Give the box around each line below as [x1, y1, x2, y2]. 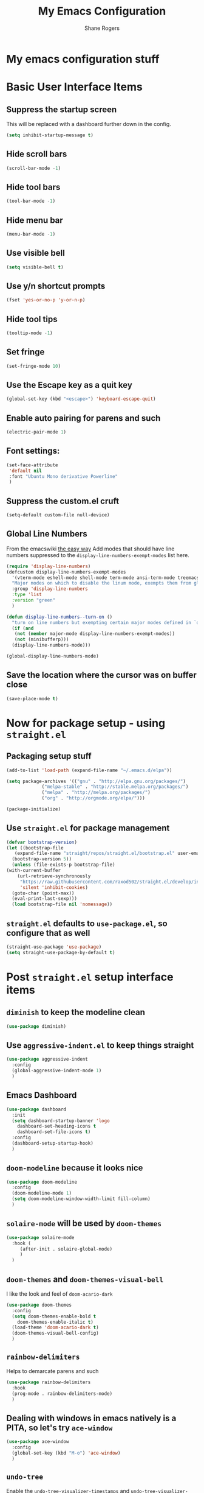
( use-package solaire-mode [6, 1234, 75, 1240]
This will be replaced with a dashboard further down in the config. [6, 120, 171, 127]
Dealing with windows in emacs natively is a [6, 1413, 177, 1423]
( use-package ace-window [6, 1439, 69, 1445]
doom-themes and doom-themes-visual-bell [6, 1274, 164, 1284]
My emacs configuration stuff [6, 52, 160, 66]
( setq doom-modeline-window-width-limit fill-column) [12, 1196, 151, 1202]
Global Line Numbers [6, 529, 88, 539]
